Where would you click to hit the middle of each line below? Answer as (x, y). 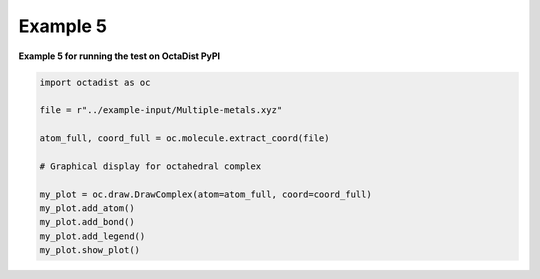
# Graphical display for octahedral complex (150, 166)
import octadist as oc (95, 82)
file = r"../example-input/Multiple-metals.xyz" (161, 110)
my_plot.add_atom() (87, 208)
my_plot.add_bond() (87, 222)
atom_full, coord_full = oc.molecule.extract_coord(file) (184, 138)
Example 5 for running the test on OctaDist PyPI (119, 56)
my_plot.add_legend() (92, 236)
